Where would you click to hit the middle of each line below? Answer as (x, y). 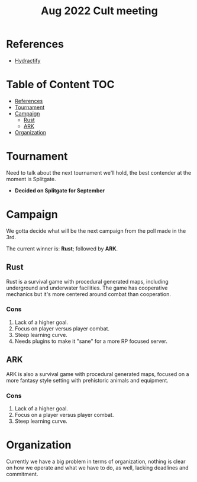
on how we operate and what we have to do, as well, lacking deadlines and (97, 467)
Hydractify (28, 60)
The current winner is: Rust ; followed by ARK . (62, 248)
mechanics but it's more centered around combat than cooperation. (89, 294)
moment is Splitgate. (31, 179)
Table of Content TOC (60, 85)
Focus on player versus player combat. (62, 328)
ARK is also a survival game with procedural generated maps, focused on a (98, 374)
